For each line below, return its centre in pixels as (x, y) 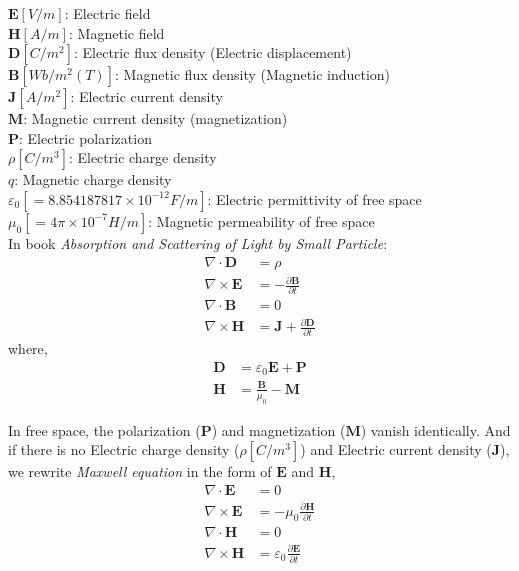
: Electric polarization (85, 137)
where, (28, 348)
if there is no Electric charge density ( (124, 449)
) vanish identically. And (435, 429)
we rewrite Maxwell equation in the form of (140, 471)
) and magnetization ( (278, 429)
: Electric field (107, 13)
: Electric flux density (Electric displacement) (213, 52)
